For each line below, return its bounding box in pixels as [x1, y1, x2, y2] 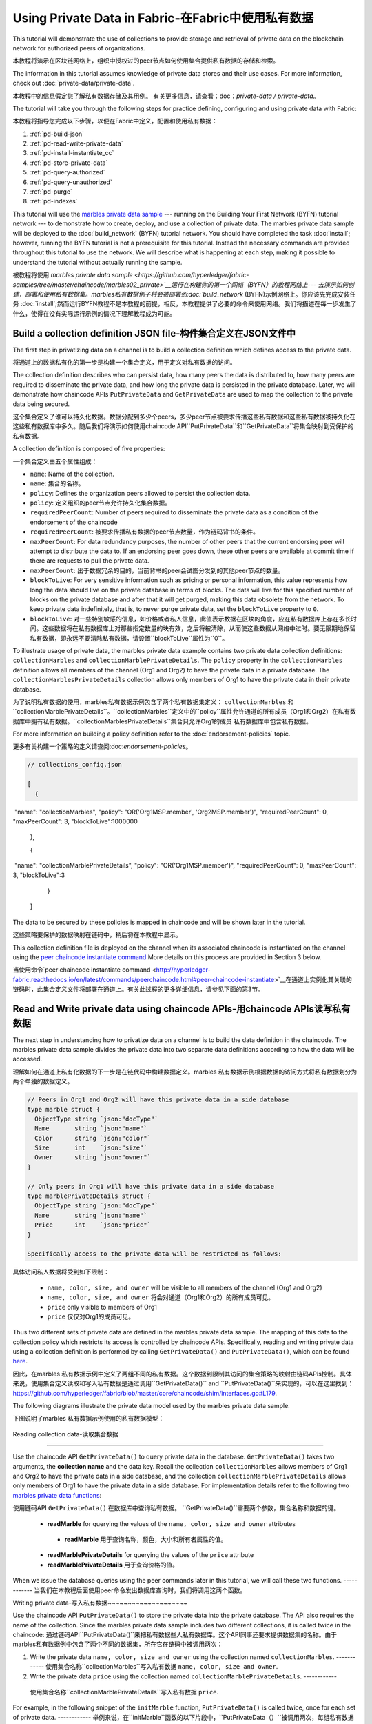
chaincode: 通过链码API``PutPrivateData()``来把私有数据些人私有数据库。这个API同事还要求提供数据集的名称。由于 [12, 1631, 338, 1639]
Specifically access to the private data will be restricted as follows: [27, 1250, 282, 1258]
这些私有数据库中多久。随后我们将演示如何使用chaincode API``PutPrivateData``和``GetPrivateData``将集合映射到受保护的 [12, 422, 354, 430]
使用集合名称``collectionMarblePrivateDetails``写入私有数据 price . [30, 1688, 219, 1696]
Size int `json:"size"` [34, 1144, 147, 1152]
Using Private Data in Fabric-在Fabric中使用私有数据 [12, 10, 314, 26]
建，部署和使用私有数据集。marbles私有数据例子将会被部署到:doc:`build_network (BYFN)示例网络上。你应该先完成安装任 [12, 290, 356, 298]
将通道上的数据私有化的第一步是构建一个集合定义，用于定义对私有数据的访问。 [12, 359, 236, 366]
